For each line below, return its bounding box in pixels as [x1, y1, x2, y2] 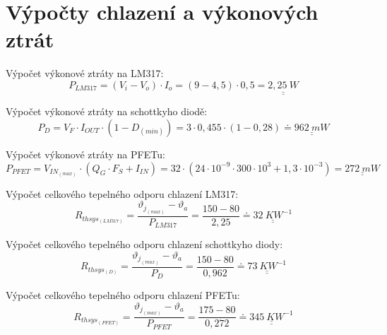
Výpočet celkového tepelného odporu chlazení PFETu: [6, 288, 240, 302]
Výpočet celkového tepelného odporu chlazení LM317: [6, 186, 239, 201]
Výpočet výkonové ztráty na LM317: [6, 66, 164, 81]
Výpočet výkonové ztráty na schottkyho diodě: [6, 104, 208, 119]
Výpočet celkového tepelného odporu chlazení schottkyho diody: [6, 237, 283, 252]
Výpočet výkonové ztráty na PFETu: [6, 146, 165, 161]
